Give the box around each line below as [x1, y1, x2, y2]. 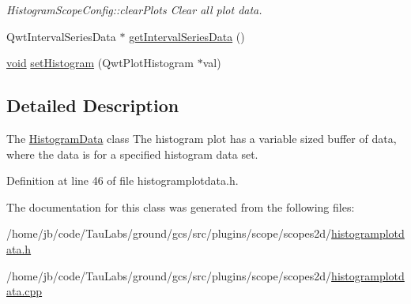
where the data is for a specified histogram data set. [6, 145, 258, 162]
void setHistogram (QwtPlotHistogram [6, 54, 194, 71]
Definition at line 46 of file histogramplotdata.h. [6, 172, 239, 189]
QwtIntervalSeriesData [6, 28, 116, 44]
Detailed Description [6, 93, 179, 118]
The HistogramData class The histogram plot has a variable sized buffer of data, [6, 129, 397, 146]
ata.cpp [6, 283, 43, 299]
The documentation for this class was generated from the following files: [6, 198, 355, 215]
